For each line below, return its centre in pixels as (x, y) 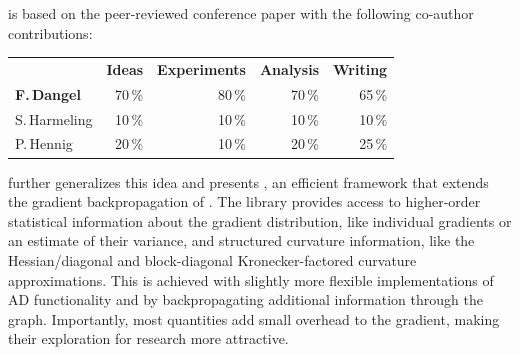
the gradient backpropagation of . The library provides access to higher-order (244, 201)
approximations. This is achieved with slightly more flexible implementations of (251, 279)
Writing (360, 68)
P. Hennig (44, 143)
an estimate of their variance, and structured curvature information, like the (241, 240)
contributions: (50, 32)
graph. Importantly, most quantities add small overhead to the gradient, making (254, 318)
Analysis (289, 68)
